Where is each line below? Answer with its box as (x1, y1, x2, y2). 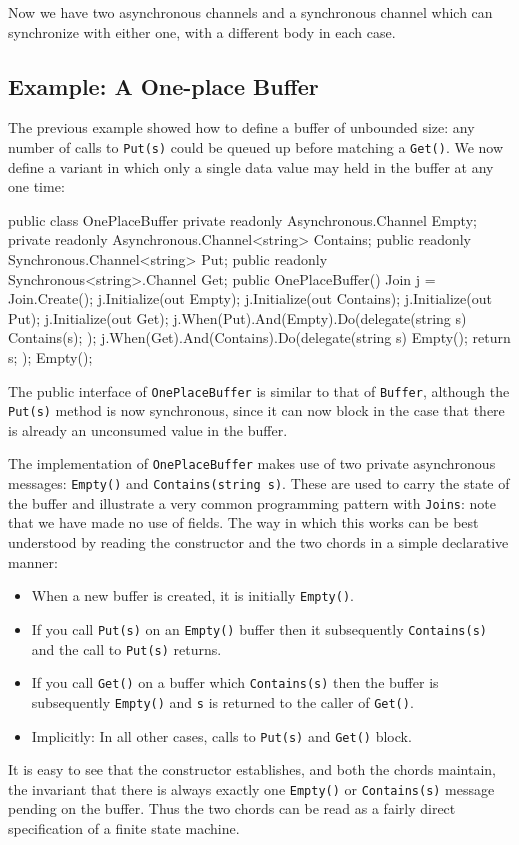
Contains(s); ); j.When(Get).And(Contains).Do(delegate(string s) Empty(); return (8, 327, 511, 348)
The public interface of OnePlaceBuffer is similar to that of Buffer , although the (8, 380, 510, 401)
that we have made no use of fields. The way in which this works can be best (8, 512, 479, 533)
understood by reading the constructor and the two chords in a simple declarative (8, 532, 509, 553)
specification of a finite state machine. (8, 818, 240, 839)
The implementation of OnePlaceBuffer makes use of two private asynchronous (8, 453, 496, 474)
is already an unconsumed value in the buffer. (8, 419, 288, 440)
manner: (8, 551, 58, 572)
